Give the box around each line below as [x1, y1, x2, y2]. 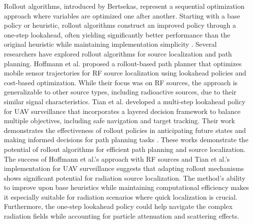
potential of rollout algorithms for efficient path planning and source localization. [4, 144, 246, 154]
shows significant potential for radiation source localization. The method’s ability [4, 172, 246, 183]
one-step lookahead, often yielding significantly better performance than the [4, 29, 231, 39]
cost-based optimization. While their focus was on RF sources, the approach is [4, 77, 238, 87]
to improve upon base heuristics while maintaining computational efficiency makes [4, 182, 249, 192]
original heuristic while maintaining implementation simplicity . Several [4, 39, 217, 49]
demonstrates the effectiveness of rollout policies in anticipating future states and [4, 125, 246, 135]
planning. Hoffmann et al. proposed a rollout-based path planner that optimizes [4, 58, 242, 68]
